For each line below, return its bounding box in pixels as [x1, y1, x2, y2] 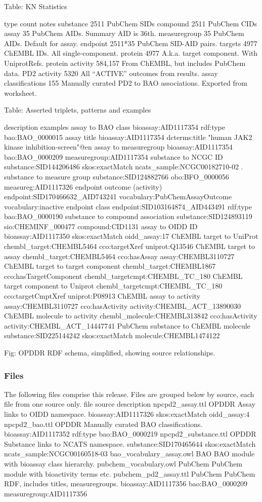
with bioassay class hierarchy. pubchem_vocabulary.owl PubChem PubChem [4, 458, 243, 469]
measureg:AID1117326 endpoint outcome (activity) [4, 181, 162, 192]
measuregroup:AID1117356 [4, 488, 88, 498]
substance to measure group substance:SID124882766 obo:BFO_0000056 [4, 171, 229, 182]
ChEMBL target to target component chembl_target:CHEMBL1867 [4, 261, 216, 271]
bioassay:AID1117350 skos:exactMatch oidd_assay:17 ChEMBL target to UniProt [4, 231, 258, 241]
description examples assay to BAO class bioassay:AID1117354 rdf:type [4, 121, 225, 132]
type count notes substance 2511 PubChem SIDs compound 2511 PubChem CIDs [4, 18, 257, 28]
